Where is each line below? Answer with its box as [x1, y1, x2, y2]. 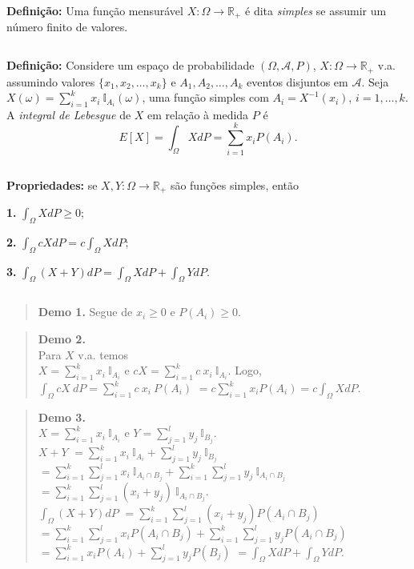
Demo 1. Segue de [38, 303, 133, 320]
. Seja [361, 73, 389, 90]
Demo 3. [38, 408, 86, 425]
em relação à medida [147, 106, 249, 122]
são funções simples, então [170, 176, 299, 193]
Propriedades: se [6, 176, 98, 193]
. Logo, [227, 362, 262, 379]
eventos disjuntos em [247, 73, 348, 90]
